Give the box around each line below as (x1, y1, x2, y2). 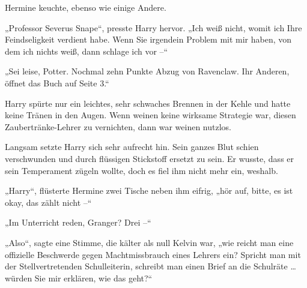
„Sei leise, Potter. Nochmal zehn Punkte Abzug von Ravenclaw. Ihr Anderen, (5, 65, 290, 77)
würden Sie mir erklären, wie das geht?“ (5, 271, 153, 284)
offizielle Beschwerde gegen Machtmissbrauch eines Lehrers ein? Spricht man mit (5, 248, 301, 260)
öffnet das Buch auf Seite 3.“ (5, 76, 109, 89)
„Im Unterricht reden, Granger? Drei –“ (5, 216, 151, 229)
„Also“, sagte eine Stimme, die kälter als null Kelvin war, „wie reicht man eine (5, 236, 294, 248)
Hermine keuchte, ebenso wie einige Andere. (5, 1, 166, 13)
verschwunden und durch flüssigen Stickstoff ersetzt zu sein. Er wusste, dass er (5, 152, 294, 164)
